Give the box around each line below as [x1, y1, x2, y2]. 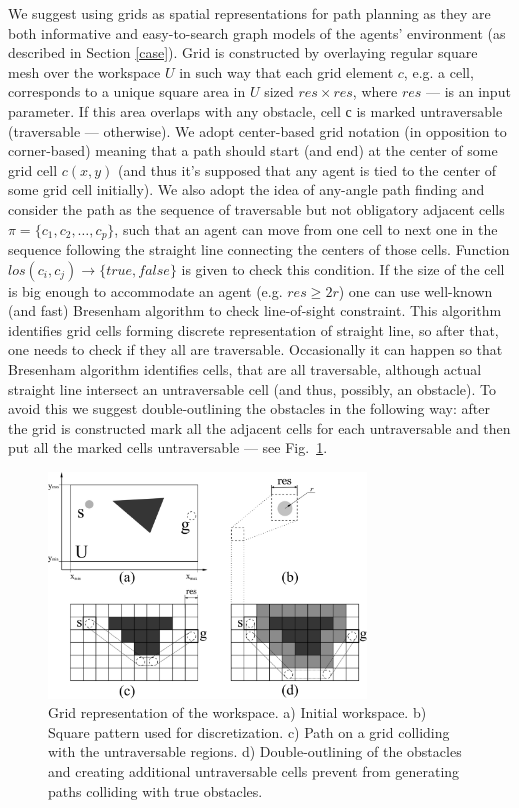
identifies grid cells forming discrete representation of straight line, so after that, [8, 319, 499, 340]
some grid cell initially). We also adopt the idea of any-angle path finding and [8, 179, 485, 200]
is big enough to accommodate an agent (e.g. [8, 280, 283, 301]
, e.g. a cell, [403, 61, 474, 82]
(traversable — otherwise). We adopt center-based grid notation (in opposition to [8, 120, 507, 141]
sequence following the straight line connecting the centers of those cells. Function [8, 238, 510, 259]
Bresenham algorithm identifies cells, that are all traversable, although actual [8, 358, 482, 379]
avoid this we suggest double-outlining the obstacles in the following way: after [8, 398, 490, 419]
